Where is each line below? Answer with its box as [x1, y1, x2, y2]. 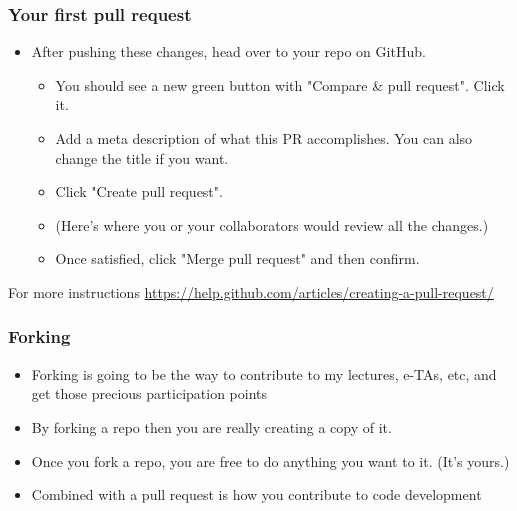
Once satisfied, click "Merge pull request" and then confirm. [55, 248, 420, 269]
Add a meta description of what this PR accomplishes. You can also [55, 128, 473, 148]
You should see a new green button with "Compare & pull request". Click [55, 74, 505, 95]
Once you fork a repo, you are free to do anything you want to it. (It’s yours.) [31, 450, 510, 471]
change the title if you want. [55, 147, 229, 168]
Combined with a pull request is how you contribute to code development [31, 484, 482, 505]
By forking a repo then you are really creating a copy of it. [31, 416, 392, 437]
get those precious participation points [31, 383, 268, 404]
